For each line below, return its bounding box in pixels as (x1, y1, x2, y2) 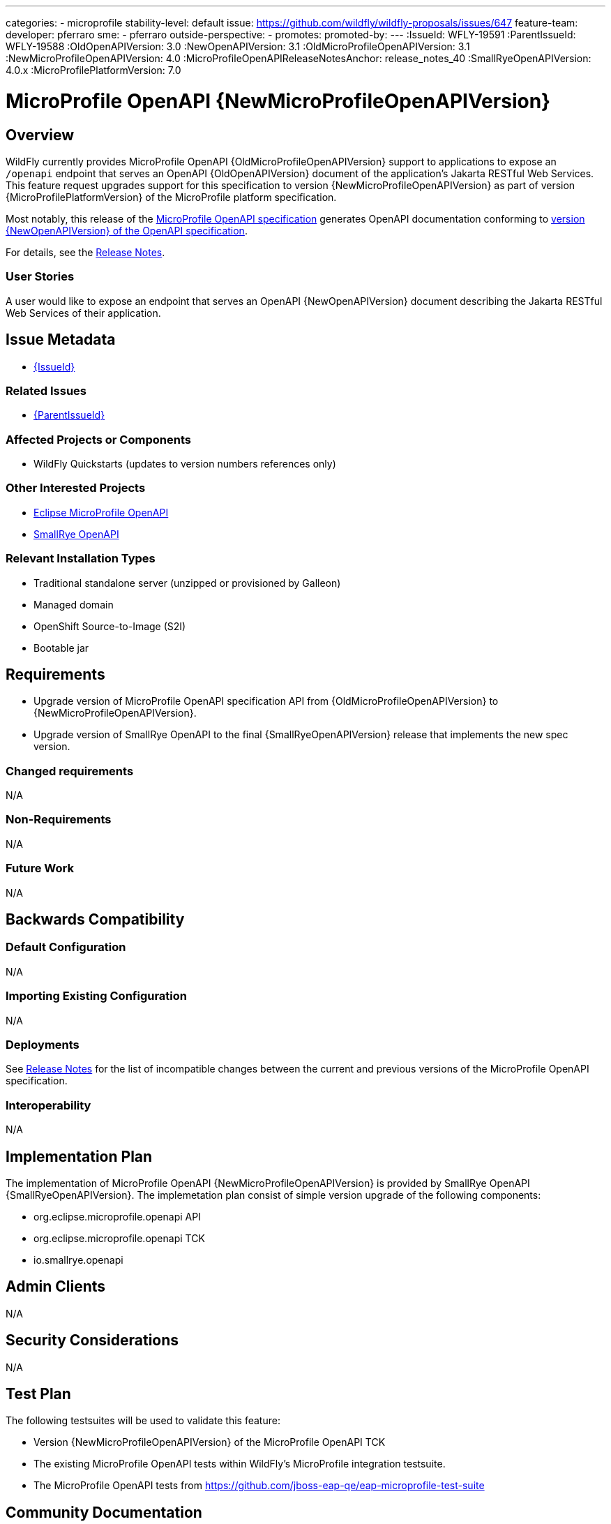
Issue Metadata (6, 331, 116, 349)
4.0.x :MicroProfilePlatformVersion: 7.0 (6, 64, 181, 76)
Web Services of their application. (6, 306, 161, 319)
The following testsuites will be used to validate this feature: (6, 1414, 280, 1427)
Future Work (6, 861, 74, 876)
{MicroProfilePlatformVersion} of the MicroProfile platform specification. (6, 190, 337, 203)
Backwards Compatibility (6, 911, 185, 929)
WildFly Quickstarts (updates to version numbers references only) (33, 458, 336, 470)
